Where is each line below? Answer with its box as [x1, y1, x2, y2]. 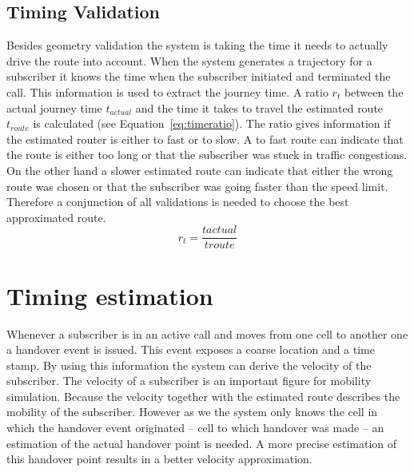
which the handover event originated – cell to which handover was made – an [6, 419, 384, 436]
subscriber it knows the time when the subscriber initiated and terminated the [6, 68, 391, 85]
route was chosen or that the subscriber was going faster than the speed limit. [6, 177, 388, 194]
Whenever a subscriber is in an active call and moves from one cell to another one [6, 325, 408, 342]
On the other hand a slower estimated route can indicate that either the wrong [6, 161, 393, 178]
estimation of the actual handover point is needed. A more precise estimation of [6, 434, 397, 451]
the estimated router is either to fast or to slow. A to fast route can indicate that [6, 130, 404, 147]
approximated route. [6, 208, 106, 225]
